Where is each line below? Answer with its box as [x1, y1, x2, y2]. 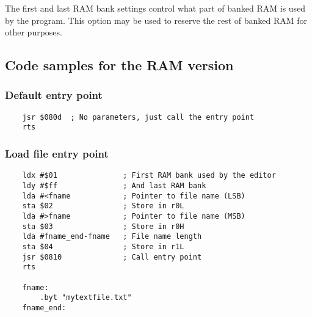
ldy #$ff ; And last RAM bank [22, 181, 206, 190]
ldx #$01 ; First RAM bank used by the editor [22, 171, 276, 180]
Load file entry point [5, 146, 109, 161]
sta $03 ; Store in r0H [22, 222, 184, 231]
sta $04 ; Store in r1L [22, 242, 184, 251]
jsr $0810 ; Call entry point [22, 252, 202, 261]
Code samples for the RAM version [5, 56, 234, 75]
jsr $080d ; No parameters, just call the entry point [22, 112, 255, 122]
